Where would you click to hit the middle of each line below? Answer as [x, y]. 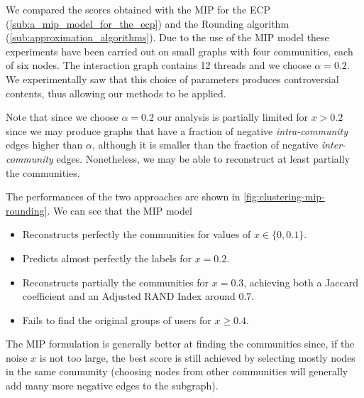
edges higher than [44, 145]
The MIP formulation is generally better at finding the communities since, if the [180, 344]
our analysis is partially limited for [232, 117]
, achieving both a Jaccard [301, 282]
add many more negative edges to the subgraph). [112, 386]
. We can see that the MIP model [120, 210]
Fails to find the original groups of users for [117, 319]
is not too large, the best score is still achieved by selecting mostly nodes [197, 357]
